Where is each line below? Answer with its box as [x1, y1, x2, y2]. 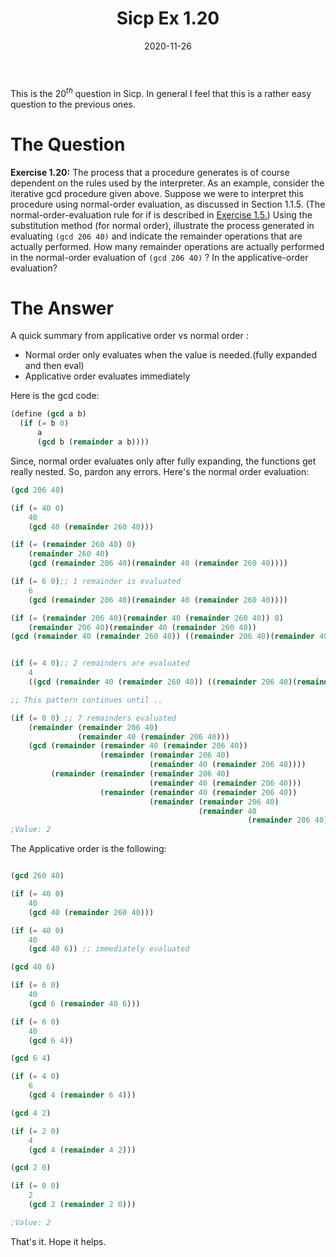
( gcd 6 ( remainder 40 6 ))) [28, 998, 141, 1009]
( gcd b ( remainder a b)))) [36, 437, 150, 447]
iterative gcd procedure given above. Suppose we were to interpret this [10, 187, 304, 199]
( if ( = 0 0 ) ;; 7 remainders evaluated [10, 713, 177, 723]
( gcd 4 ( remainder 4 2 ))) [28, 1145, 137, 1155]
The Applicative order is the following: [10, 843, 167, 855]
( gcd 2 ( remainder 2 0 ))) [28, 1200, 137, 1210]
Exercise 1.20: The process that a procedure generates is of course [10, 166, 290, 178]
